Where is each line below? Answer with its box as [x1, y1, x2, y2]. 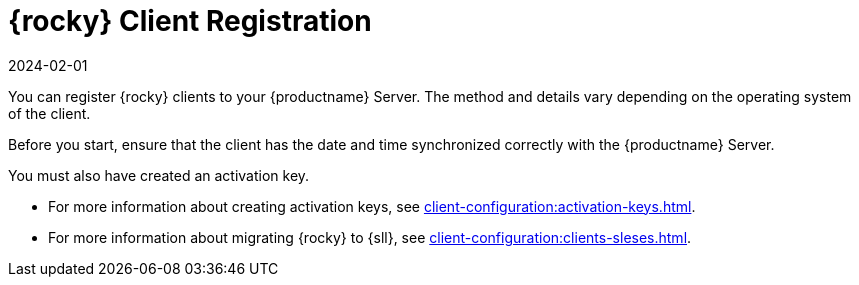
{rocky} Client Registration [8, 4, 372, 38]
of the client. [8, 104, 91, 122]
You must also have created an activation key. [8, 166, 310, 184]
